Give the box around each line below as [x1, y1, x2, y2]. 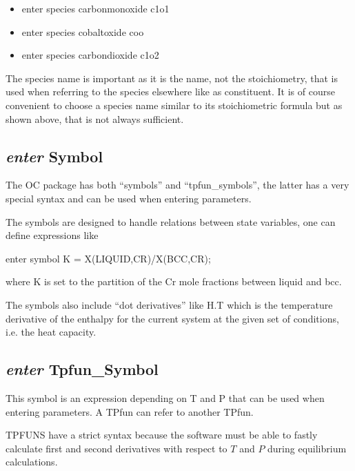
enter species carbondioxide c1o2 [21, 48, 159, 62]
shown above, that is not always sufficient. [6, 111, 184, 126]
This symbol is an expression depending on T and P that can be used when [6, 390, 325, 405]
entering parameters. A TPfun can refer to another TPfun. [6, 404, 254, 419]
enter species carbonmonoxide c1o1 [21, 1, 170, 15]
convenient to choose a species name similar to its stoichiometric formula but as [6, 97, 343, 112]
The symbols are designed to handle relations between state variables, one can [6, 214, 336, 229]
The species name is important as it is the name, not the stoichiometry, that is [6, 70, 338, 85]
